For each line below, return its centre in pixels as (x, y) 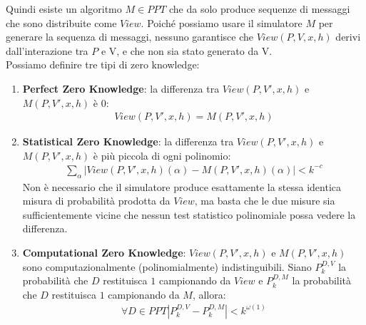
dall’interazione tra (47, 50)
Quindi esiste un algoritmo (64, 9)
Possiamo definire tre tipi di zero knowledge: (103, 65)
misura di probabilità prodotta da (96, 201)
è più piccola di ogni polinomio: (162, 155)
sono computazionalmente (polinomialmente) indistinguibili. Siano (167, 266)
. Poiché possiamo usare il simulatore (222, 22)
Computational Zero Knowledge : (104, 253)
